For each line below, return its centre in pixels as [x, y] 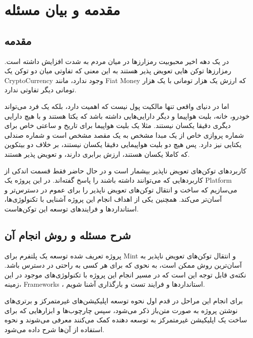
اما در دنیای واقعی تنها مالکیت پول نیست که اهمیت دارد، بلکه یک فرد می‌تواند [117, 106]
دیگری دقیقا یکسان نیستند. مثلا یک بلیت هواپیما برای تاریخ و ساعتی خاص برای [118, 125]
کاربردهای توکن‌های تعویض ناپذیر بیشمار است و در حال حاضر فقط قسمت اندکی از [126, 170]
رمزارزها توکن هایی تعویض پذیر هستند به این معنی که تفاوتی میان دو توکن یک [118, 71]
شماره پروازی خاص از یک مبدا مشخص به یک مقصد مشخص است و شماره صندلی [124, 135]
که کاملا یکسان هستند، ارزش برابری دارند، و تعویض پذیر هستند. [97, 154]
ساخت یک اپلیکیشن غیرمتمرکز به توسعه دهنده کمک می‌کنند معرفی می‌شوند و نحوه [126, 320]
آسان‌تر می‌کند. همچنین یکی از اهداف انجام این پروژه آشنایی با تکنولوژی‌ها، [113, 199]
